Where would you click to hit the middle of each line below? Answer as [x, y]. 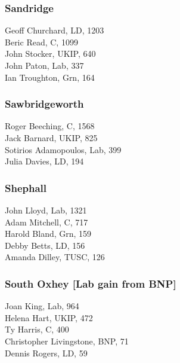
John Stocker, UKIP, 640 [50, 54]
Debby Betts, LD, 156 [45, 245]
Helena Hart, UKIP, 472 [49, 317]
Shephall [26, 187]
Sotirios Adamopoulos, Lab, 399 [63, 149]
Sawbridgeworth [44, 104]
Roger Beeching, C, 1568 [50, 126]
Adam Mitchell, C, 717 [46, 222]
